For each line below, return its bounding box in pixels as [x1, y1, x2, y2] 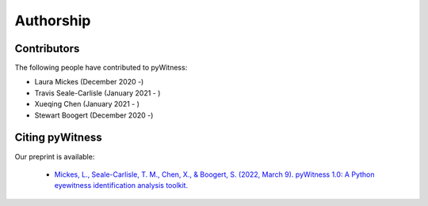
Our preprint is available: [14, 152, 95, 161]
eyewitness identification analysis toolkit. [54, 181, 189, 190]
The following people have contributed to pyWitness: [14, 63, 188, 73]
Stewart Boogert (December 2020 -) [34, 110, 154, 120]
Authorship [14, 12, 91, 29]
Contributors [14, 42, 80, 55]
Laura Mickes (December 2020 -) [34, 77, 144, 87]
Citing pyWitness [14, 131, 102, 144]
